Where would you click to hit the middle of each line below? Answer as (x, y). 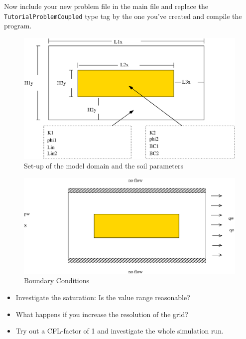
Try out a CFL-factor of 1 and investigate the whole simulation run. (120, 331)
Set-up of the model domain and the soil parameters (104, 166)
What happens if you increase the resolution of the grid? (102, 314)
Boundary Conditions (57, 280)
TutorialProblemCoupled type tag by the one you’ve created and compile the (123, 16)
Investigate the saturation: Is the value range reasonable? (103, 297)
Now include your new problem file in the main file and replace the (106, 6)
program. (18, 26)
